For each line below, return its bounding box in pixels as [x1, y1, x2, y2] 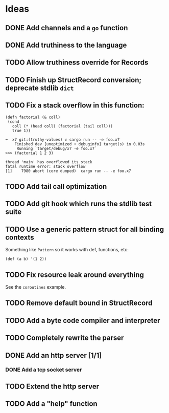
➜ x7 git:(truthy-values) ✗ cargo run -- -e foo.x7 [5, 137, 120, 142]
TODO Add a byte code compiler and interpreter [5, 316, 160, 325]
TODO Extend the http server [5, 382, 100, 390]
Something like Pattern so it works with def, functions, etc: [5, 247, 129, 253]
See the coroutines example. [5, 284, 66, 290]
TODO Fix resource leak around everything [5, 270, 144, 279]
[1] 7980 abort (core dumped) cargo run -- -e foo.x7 [5, 168, 131, 173]
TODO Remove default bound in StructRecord [5, 299, 153, 308]
